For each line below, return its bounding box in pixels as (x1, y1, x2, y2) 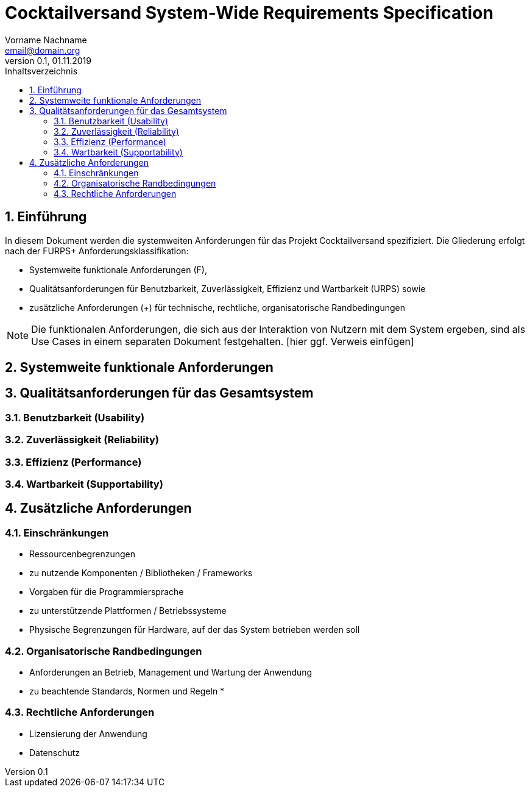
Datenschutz (29, 747, 80, 758)
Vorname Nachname (5, 34, 87, 45)
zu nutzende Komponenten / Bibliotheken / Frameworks (29, 568, 253, 579)
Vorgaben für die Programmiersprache (29, 587, 184, 598)
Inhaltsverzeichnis (5, 65, 78, 76)
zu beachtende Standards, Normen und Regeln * (29, 685, 225, 696)
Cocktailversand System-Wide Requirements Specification (5, 2, 493, 23)
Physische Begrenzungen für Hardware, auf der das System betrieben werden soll (29, 624, 360, 635)
